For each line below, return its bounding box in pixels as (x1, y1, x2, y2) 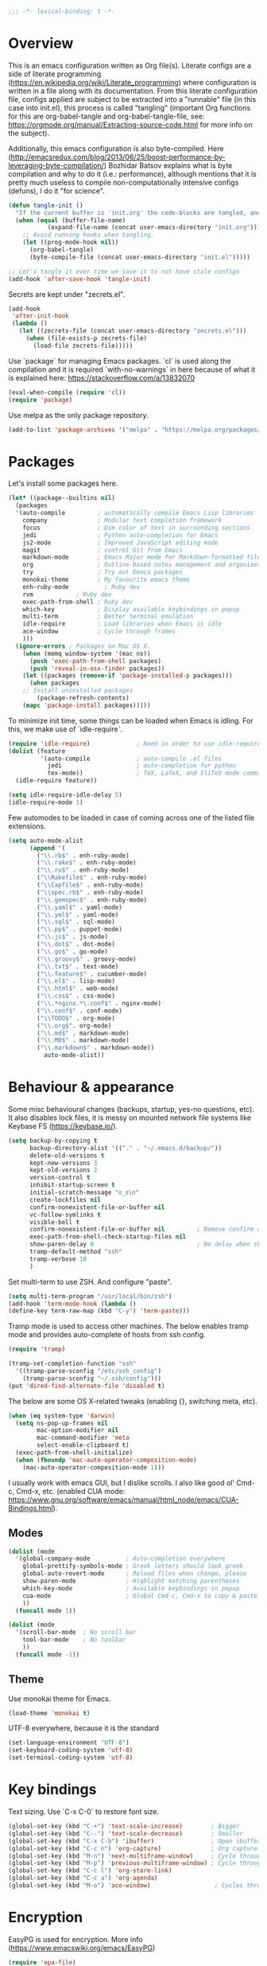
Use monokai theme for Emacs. (8, 1694, 111, 1703)
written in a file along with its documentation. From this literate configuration (8, 86, 258, 96)
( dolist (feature (8, 747, 66, 755)
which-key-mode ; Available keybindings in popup (22, 1584, 240, 1592)
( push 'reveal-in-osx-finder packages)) (29, 665, 165, 673)
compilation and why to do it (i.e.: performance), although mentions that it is (8, 169, 257, 178)
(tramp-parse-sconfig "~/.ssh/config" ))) (22, 1374, 161, 1383)
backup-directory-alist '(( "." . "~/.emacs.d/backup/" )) (29, 1144, 222, 1152)
